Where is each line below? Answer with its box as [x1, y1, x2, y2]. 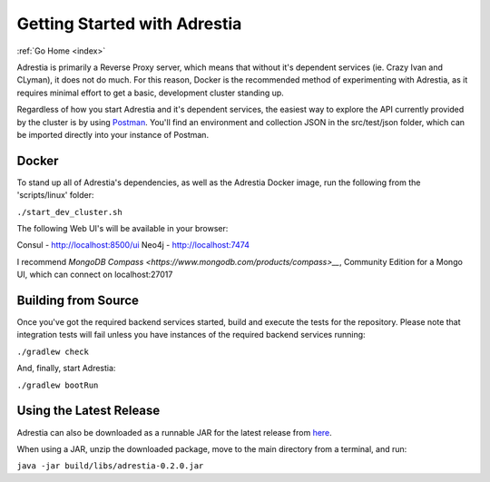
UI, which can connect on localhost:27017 [16, 269, 173, 280]
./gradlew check [16, 346, 90, 357]
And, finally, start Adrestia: [16, 363, 116, 374]
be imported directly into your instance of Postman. [16, 129, 209, 140]
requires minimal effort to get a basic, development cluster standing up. [16, 87, 285, 98]
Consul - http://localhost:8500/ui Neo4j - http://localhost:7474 [16, 240, 250, 251]
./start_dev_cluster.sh [16, 207, 122, 217]
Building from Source [16, 292, 140, 308]
